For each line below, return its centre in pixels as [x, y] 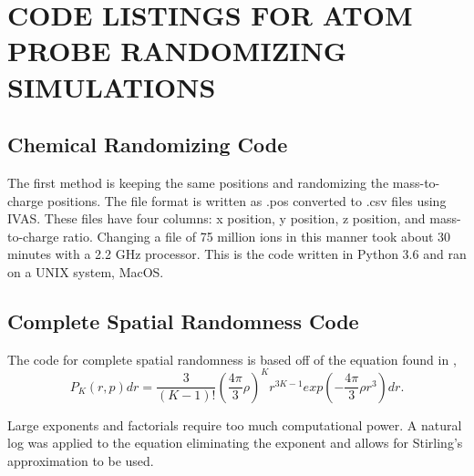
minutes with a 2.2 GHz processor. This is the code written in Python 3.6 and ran [237, 254]
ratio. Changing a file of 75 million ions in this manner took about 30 [257, 236]
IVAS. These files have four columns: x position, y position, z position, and [216, 218]
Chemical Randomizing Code [148, 145]
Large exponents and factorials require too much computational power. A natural [235, 424]
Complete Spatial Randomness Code [183, 321]
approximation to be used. [81, 460]
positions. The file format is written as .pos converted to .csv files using [247, 200]
